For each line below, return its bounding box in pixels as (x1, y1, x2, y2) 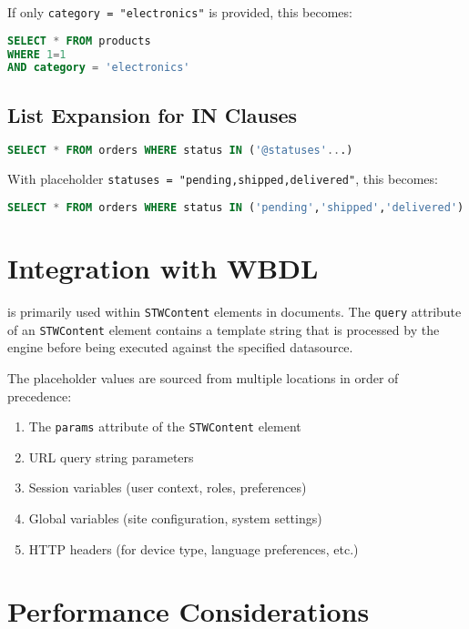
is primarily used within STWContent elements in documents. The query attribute (7, 302, 462, 321)
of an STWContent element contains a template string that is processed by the (7, 320, 440, 339)
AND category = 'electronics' (7, 61, 190, 75)
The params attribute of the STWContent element (28, 417, 301, 436)
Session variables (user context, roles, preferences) (28, 478, 307, 497)
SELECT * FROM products (7, 34, 151, 47)
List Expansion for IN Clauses (7, 100, 298, 128)
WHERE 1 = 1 (7, 47, 66, 61)
